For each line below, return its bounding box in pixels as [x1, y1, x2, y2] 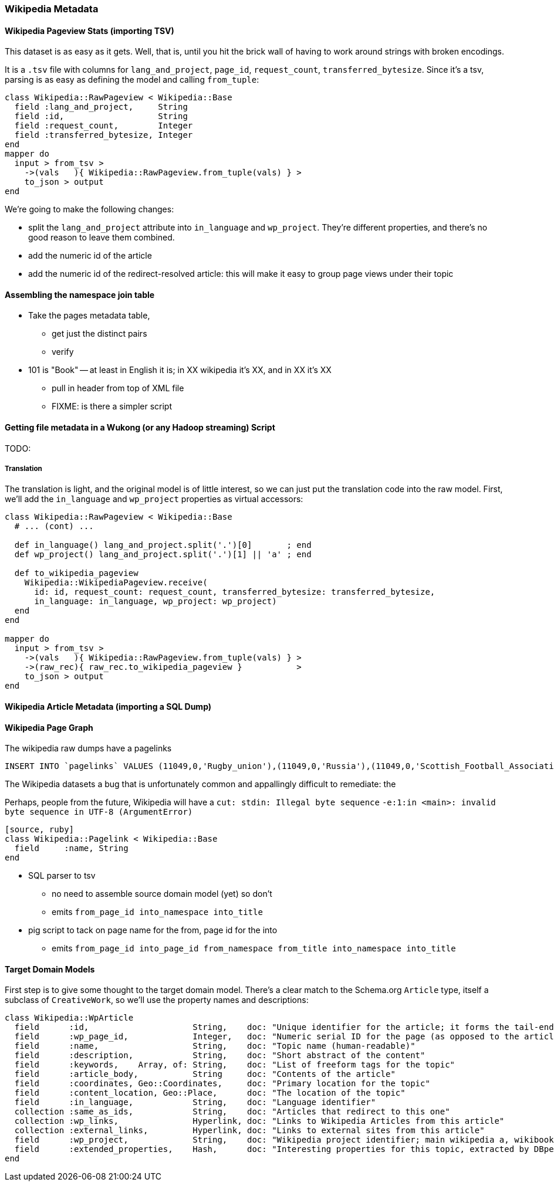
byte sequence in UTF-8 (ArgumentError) [5, 807, 193, 817]
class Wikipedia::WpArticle [5, 1013, 134, 1023]
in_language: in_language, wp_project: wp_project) [34, 597, 277, 606]
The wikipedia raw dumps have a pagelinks [5, 743, 172, 754]
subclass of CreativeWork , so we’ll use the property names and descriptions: [5, 995, 309, 1005]
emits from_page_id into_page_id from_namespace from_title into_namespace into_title [52, 943, 456, 954]
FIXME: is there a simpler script [52, 401, 172, 412]
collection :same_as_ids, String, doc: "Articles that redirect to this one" [14, 1107, 450, 1117]
